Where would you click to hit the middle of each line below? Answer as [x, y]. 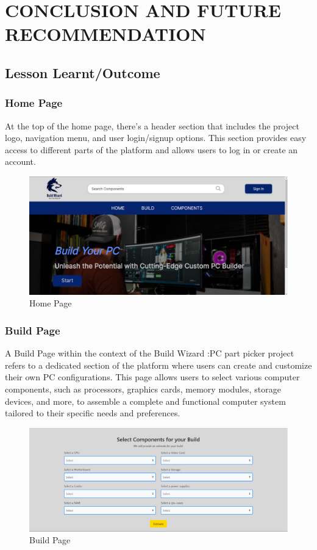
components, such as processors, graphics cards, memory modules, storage [143, 389]
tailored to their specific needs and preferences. [93, 413]
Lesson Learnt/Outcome [83, 72]
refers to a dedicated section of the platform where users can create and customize [158, 365]
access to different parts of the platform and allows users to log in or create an [151, 149]
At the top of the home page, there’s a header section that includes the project [152, 125]
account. [20, 161]
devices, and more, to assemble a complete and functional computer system [145, 401]
